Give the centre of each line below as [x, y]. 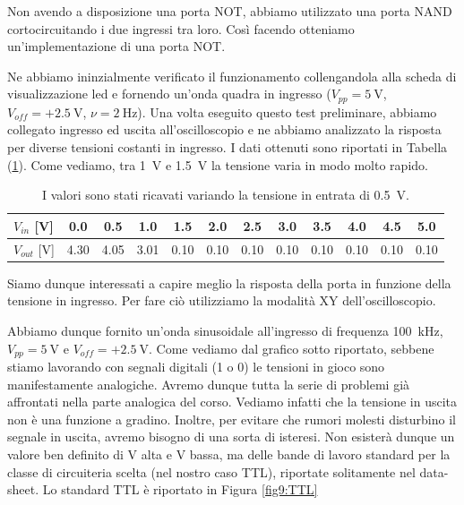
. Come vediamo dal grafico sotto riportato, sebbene [292, 348]
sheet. [23, 489]
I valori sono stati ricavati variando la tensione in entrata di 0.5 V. [225, 195]
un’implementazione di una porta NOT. [116, 46]
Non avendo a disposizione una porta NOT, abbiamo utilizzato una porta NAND [230, 11]
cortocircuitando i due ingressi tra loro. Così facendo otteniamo [181, 28]
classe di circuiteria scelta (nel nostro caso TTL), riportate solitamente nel [211, 471]
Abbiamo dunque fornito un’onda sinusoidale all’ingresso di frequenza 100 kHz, [225, 330]
